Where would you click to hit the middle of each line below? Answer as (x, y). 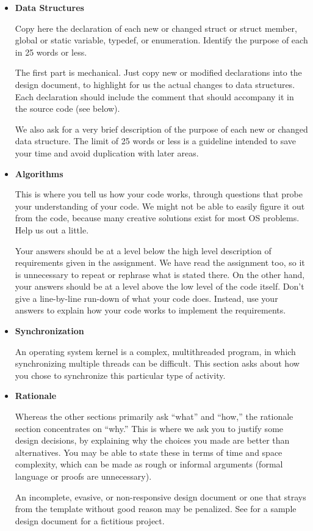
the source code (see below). (67, 108)
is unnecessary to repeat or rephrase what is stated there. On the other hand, (160, 274)
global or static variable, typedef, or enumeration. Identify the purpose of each (161, 40)
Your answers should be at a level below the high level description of (143, 250)
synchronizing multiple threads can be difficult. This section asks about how (157, 363)
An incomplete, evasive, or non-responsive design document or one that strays (160, 496)
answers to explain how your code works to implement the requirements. (150, 310)
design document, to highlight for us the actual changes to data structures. (155, 84)
